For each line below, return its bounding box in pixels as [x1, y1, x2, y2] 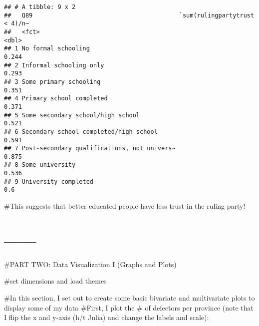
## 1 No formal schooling [4, 45, 90, 52]
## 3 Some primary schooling [4, 78, 101, 85]
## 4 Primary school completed [4, 95, 108, 102]
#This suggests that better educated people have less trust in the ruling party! [4, 201, 246, 211]
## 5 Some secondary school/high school [4, 111, 140, 119]
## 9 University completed [4, 178, 93, 185]
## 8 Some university [4, 161, 76, 169]
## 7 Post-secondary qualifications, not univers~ [4, 145, 176, 152]
